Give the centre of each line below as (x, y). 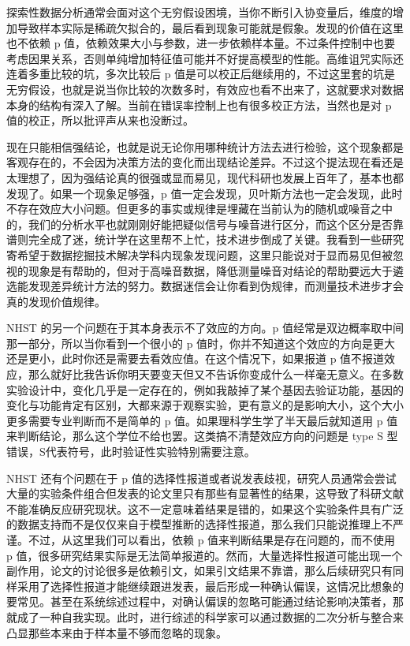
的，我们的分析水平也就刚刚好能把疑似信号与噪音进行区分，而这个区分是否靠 (205, 224)
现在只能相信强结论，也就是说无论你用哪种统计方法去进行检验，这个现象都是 (205, 146)
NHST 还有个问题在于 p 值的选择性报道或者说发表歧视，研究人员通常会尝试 (201, 478)
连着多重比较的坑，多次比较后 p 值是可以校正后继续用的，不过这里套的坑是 (201, 74)
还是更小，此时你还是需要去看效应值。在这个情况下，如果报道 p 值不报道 (196, 358)
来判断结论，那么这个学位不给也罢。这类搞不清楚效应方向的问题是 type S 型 (202, 436)
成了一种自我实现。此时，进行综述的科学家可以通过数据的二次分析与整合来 (210, 616)
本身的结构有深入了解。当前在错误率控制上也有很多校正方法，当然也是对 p (199, 105)
